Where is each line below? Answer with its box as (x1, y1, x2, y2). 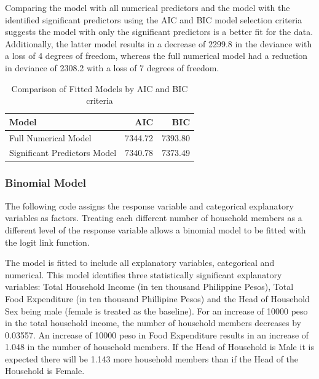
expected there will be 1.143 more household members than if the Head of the (5, 352, 299, 365)
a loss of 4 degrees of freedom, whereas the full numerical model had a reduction (5, 49, 308, 62)
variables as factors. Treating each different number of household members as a (5, 211, 302, 224)
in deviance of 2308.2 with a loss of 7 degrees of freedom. (5, 61, 219, 74)
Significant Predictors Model (9, 146, 117, 159)
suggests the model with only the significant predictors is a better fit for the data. (5, 25, 313, 38)
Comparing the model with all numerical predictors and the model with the (5, 1, 290, 14)
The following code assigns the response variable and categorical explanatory (5, 199, 294, 212)
